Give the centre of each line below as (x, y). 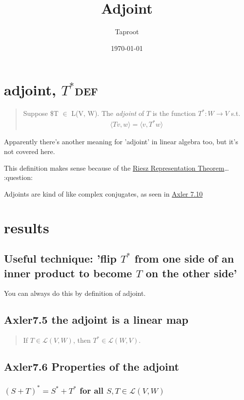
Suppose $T (41, 113)
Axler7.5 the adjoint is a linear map (96, 320)
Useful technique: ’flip (60, 258)
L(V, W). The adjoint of (108, 113)
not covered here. (30, 151)
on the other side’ (191, 273)
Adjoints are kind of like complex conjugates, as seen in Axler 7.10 (103, 193)
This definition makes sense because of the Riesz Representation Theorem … (117, 167)
